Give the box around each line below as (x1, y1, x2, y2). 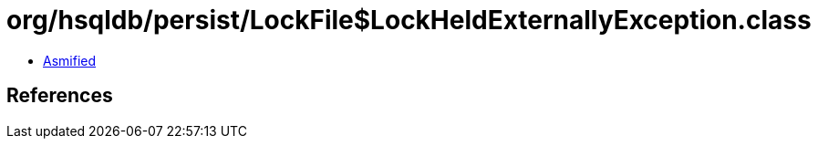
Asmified (43, 52, 97, 68)
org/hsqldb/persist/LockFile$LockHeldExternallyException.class (6, 5, 812, 36)
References (6, 84, 113, 108)
